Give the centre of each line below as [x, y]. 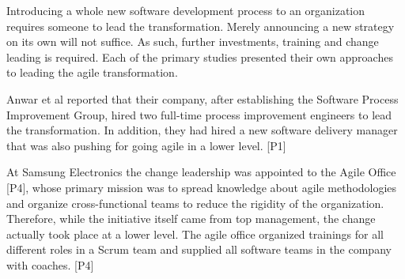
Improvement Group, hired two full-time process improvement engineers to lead [199, 114]
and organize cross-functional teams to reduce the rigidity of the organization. [195, 203]
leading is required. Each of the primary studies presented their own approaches [200, 57]
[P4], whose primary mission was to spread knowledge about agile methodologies [202, 187]
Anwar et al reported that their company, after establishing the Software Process [202, 98]
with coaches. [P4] [50, 264]
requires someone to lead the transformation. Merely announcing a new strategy [201, 26]
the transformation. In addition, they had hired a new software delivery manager [202, 130]
